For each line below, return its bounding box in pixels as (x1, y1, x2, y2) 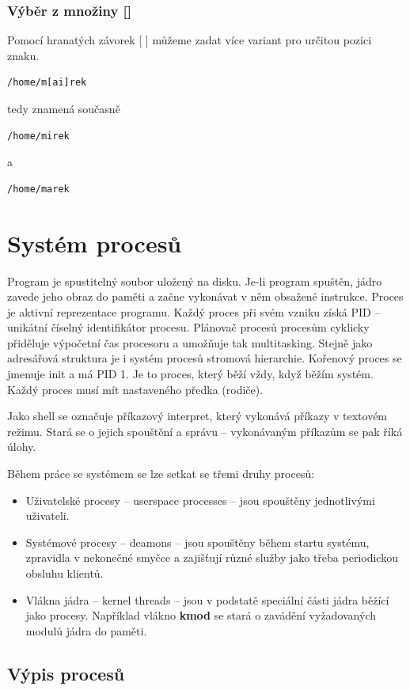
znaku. (7, 47, 40, 63)
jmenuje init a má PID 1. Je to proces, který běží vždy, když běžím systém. (7, 366, 374, 382)
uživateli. (25, 507, 70, 524)
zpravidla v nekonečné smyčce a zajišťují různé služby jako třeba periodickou (25, 549, 398, 566)
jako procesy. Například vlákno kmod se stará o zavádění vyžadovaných (25, 607, 377, 624)
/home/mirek (7, 130, 70, 142)
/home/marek (7, 183, 70, 195)
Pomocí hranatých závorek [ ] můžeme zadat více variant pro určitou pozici (7, 32, 372, 48)
